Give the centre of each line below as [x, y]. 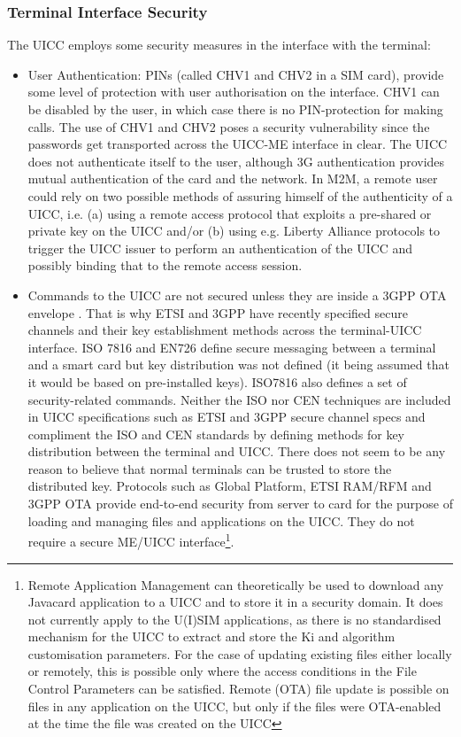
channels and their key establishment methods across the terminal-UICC [225, 330]
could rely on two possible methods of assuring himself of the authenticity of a [240, 195]
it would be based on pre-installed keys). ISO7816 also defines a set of [217, 381]
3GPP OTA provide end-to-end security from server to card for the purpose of [240, 504]
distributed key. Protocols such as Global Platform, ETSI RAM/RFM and [230, 486]
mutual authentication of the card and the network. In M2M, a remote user [233, 178]
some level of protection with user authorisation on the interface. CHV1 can [234, 92]
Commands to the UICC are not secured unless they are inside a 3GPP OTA [237, 295]
